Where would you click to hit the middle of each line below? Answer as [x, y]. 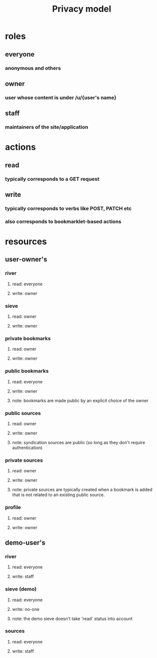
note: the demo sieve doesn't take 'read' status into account [72, 619]
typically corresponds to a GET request [52, 179]
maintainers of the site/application [47, 127]
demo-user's [25, 543]
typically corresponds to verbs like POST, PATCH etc [69, 208]
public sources [23, 413]
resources [26, 242]
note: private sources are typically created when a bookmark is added [82, 490]
